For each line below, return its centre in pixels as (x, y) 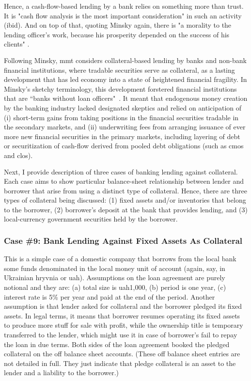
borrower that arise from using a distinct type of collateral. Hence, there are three (125, 190)
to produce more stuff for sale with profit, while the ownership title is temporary (124, 325)
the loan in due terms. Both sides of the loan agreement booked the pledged (117, 344)
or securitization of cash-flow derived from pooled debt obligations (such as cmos (124, 146)
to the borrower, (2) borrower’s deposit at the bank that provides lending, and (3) (126, 209)
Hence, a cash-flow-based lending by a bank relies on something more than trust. (124, 6)
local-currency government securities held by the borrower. (91, 219)
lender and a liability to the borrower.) (62, 373)
